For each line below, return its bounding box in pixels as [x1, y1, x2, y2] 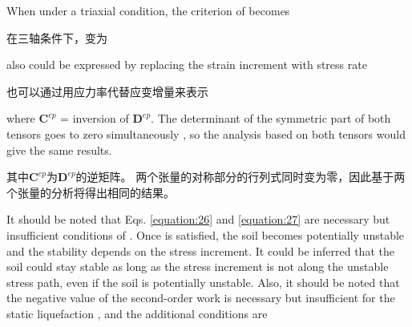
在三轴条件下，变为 [6, 29, 107, 46]
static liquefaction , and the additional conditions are [6, 305, 268, 321]
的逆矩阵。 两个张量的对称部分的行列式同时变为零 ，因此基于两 [75, 168, 406, 185]
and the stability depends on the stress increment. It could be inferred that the [6, 242, 394, 259]
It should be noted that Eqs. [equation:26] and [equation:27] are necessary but [6, 211, 390, 228]
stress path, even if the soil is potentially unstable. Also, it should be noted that [6, 273, 400, 290]
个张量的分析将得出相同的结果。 [6, 184, 175, 200]
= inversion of [60, 110, 129, 127]
